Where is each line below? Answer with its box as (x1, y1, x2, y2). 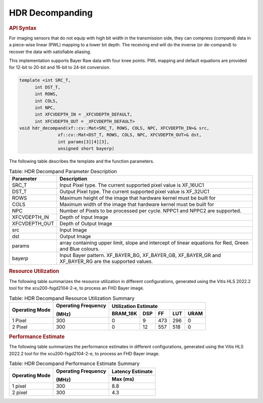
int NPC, (35, 105, 56, 110)
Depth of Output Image (59, 220, 113, 227)
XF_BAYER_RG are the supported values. (59, 258, 153, 265)
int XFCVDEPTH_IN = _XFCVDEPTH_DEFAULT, (35, 112, 132, 117)
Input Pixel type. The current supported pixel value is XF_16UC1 (59, 182, 205, 189)
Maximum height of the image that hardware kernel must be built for (59, 195, 216, 201)
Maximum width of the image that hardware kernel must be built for (59, 201, 214, 208)
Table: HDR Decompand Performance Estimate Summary (9, 360, 140, 367)
